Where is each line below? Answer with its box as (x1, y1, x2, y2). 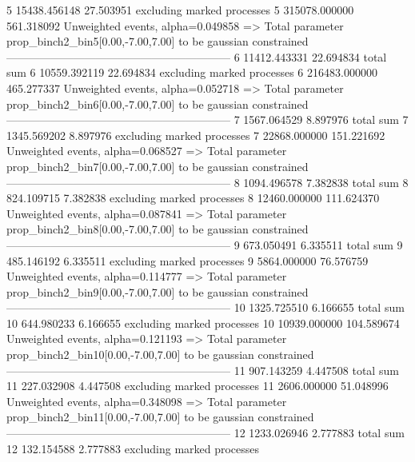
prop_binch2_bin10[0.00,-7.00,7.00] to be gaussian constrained (6, 346, 314, 363)
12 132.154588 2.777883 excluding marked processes (6, 440, 260, 456)
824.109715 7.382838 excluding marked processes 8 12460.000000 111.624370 (6, 189, 380, 206)
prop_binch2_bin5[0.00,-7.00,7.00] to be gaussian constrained (6, 33, 309, 50)
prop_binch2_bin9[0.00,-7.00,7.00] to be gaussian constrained (6, 283, 309, 300)
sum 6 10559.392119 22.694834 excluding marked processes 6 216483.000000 (6, 64, 377, 81)
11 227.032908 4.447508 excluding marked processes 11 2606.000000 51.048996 (6, 377, 389, 394)
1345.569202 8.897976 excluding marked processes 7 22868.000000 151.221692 (6, 126, 385, 143)
